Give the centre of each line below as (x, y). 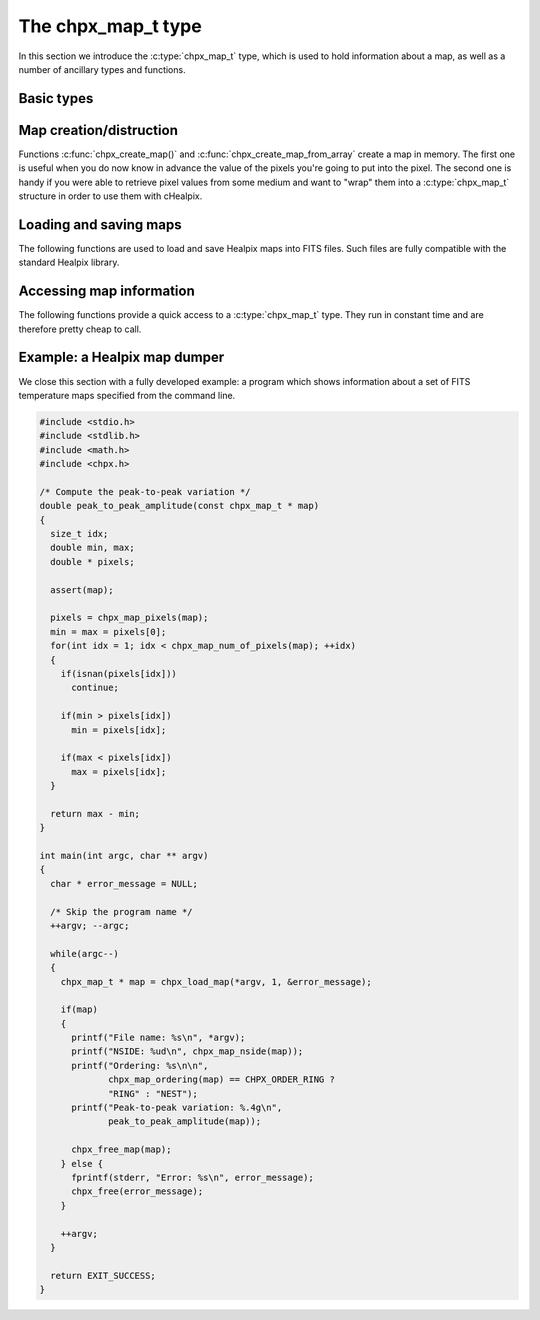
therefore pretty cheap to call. (80, 329)
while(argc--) (85, 953)
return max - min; (95, 813)
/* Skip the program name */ (122, 911)
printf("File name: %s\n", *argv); (158, 1038)
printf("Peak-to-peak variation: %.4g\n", (177, 1108)
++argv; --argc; (90, 925)
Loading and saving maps (100, 224)
